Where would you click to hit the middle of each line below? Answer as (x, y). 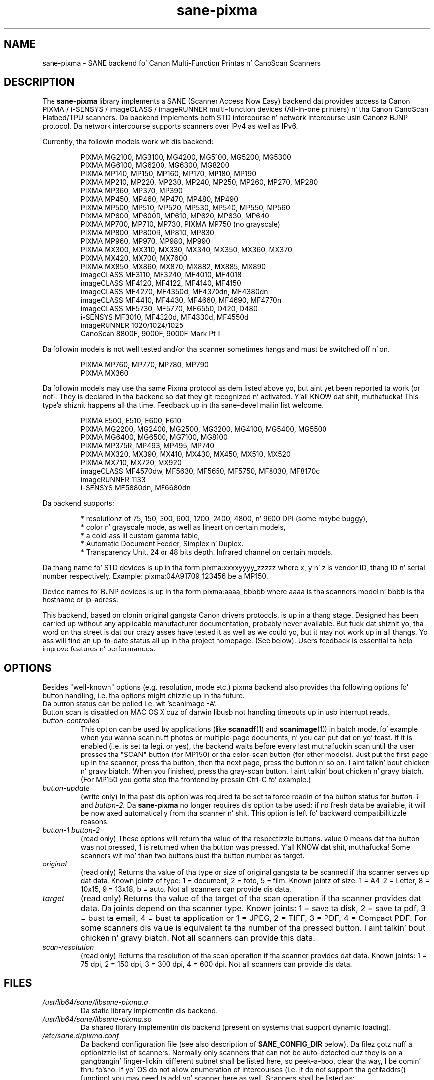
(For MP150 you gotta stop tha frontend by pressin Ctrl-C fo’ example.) (196, 780)
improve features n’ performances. (99, 649)
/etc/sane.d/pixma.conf (81, 1036)
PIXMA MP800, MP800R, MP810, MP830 (147, 233)
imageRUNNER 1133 (113, 480)
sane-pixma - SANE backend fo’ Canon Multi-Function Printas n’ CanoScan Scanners (181, 63)
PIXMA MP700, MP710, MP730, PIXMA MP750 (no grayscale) (180, 224)
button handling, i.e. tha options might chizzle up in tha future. (143, 696)
